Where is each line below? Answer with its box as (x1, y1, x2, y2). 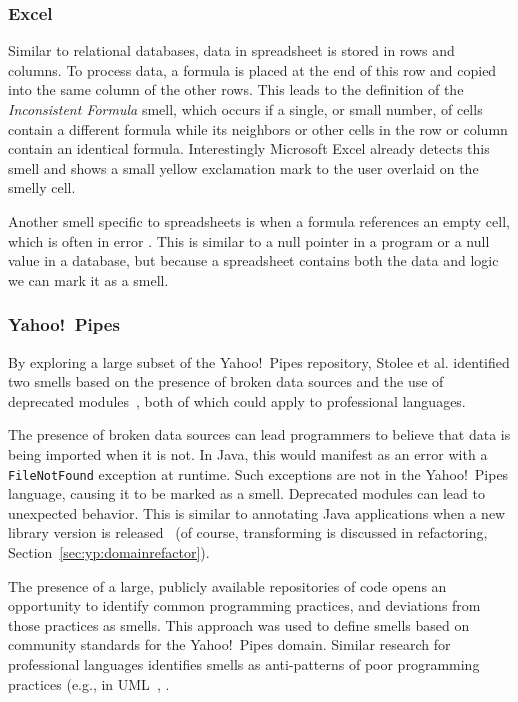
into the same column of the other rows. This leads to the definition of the (8, 79, 464, 100)
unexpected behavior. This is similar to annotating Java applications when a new (8, 502, 506, 523)
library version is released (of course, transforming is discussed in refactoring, (8, 522, 488, 543)
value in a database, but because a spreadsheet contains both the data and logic (8, 250, 499, 271)
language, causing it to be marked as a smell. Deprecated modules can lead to (8, 483, 485, 504)
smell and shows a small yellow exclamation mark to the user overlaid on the (8, 157, 479, 178)
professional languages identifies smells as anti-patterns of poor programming (8, 653, 480, 674)
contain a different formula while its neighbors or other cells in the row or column (8, 118, 508, 139)
